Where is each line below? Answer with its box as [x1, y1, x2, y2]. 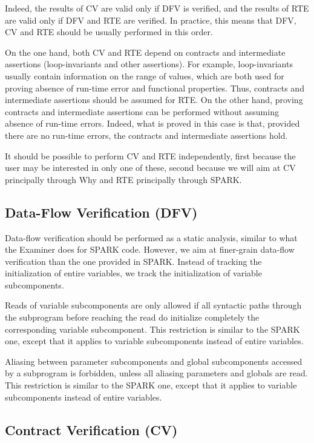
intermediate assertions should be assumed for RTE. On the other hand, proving [5, 93, 303, 106]
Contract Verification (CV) [5, 420, 178, 439]
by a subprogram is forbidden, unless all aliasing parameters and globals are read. [5, 367, 308, 379]
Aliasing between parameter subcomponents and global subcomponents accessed [5, 355, 303, 367]
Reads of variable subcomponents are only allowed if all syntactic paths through [5, 299, 302, 311]
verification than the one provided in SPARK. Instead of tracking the [5, 255, 262, 267]
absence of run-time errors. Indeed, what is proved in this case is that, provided [5, 117, 300, 130]
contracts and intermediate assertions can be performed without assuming [5, 105, 279, 118]
